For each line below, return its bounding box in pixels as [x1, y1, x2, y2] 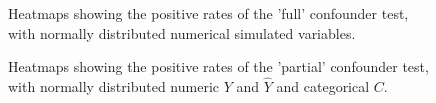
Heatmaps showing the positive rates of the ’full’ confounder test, [8, 3, 409, 23]
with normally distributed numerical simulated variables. [8, 22, 356, 43]
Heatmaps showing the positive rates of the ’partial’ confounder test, [8, 56, 429, 77]
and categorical [276, 76, 370, 96]
